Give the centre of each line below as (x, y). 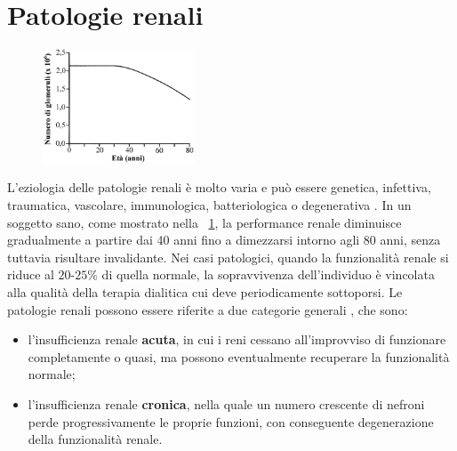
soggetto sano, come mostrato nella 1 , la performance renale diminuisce (204, 222)
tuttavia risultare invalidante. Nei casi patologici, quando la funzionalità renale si (228, 257)
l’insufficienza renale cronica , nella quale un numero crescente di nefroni (226, 403)
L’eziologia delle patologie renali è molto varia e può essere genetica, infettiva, (219, 187)
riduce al (31, 274)
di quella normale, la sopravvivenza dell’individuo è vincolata (268, 274)
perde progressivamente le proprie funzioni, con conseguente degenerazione (231, 421)
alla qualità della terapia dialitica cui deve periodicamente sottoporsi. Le (205, 291)
